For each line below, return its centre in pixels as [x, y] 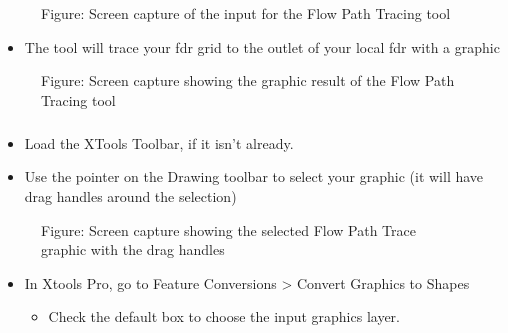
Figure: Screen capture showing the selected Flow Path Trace [228, 229]
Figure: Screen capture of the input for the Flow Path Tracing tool [246, 13]
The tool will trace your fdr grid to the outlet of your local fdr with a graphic [262, 46]
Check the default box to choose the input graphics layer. [224, 316]
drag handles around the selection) [130, 195]
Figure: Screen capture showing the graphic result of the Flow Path [248, 80]
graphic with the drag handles [133, 249]
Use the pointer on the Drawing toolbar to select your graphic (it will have [254, 176]
